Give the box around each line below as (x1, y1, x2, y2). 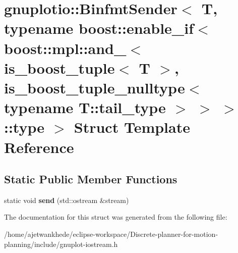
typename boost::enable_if (4, 18, 194, 38)
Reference (4, 136, 74, 157)
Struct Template (74, 117, 190, 137)
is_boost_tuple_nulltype (4, 77, 185, 97)
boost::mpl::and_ (4, 37, 127, 58)
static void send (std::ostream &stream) (4, 194, 129, 205)
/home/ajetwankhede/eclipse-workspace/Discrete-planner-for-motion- (4, 229, 218, 239)
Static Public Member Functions (4, 171, 177, 187)
